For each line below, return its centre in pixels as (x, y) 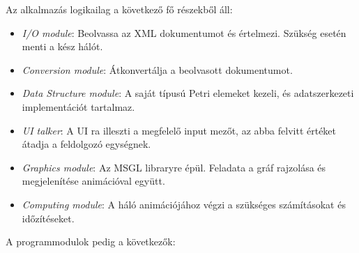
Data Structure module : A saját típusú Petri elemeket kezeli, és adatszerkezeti (188, 93)
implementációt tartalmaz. (78, 106)
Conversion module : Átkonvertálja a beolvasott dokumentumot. (157, 69)
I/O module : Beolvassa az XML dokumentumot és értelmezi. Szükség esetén (184, 32)
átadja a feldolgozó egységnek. (86, 144)
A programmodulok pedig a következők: (91, 242)
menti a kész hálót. (62, 46)
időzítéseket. (48, 218)
